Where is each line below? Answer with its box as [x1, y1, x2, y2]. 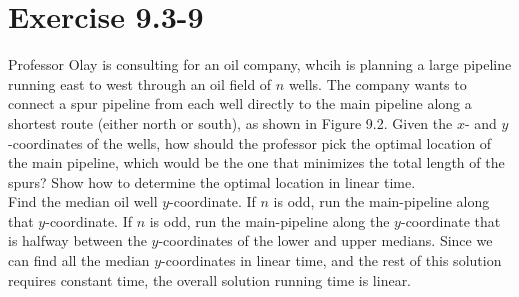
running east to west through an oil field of [8, 73, 272, 94]
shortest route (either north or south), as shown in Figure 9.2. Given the [8, 112, 453, 133]
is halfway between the [8, 230, 147, 251]
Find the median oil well [8, 191, 158, 212]
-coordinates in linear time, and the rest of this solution [161, 250, 502, 271]
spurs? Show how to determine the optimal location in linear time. [8, 171, 416, 192]
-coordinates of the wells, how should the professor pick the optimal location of [8, 132, 492, 153]
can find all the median [8, 250, 150, 271]
